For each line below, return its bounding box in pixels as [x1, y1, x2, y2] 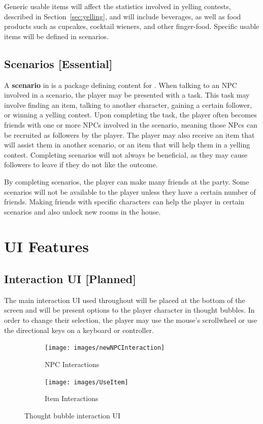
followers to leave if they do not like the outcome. [4, 159, 158, 170]
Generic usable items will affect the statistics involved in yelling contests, [4, 1, 231, 11]
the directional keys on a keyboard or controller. [4, 324, 154, 335]
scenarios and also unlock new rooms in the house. [4, 206, 161, 217]
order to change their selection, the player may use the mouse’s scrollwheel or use [4, 315, 257, 325]
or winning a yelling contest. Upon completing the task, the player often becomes [4, 109, 257, 120]
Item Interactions [45, 393, 98, 404]
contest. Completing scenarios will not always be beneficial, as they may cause [4, 149, 248, 160]
